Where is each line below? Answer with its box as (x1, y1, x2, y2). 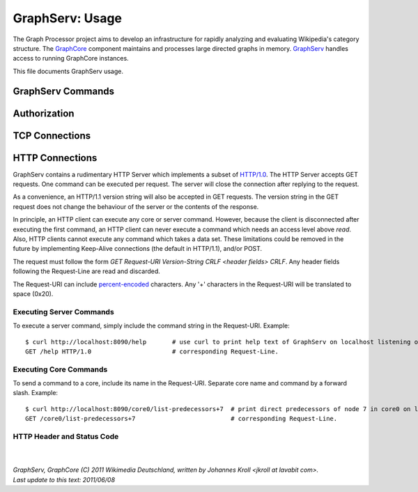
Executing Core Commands (13, 364, 108, 374)
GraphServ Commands (13, 85, 115, 97)
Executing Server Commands (13, 307, 114, 316)
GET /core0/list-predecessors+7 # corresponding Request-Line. (25, 415, 338, 423)
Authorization (13, 107, 75, 119)
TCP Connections (13, 130, 91, 141)
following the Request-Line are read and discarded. (13, 267, 160, 275)
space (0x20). (13, 289, 54, 298)
